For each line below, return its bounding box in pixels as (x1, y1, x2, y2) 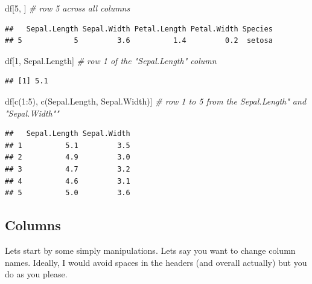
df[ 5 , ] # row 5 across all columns (5, 2, 130, 14)
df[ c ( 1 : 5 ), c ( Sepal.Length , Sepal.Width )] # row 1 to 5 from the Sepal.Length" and (5, 94, 307, 107)
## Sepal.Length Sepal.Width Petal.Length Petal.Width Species (5, 24, 273, 33)
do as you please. (5, 268, 68, 280)
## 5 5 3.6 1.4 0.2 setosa (5, 36, 273, 45)
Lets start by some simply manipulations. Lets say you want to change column (5, 244, 296, 256)
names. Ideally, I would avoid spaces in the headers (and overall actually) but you (5, 256, 307, 268)
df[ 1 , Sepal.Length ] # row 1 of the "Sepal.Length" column (5, 54, 217, 66)
